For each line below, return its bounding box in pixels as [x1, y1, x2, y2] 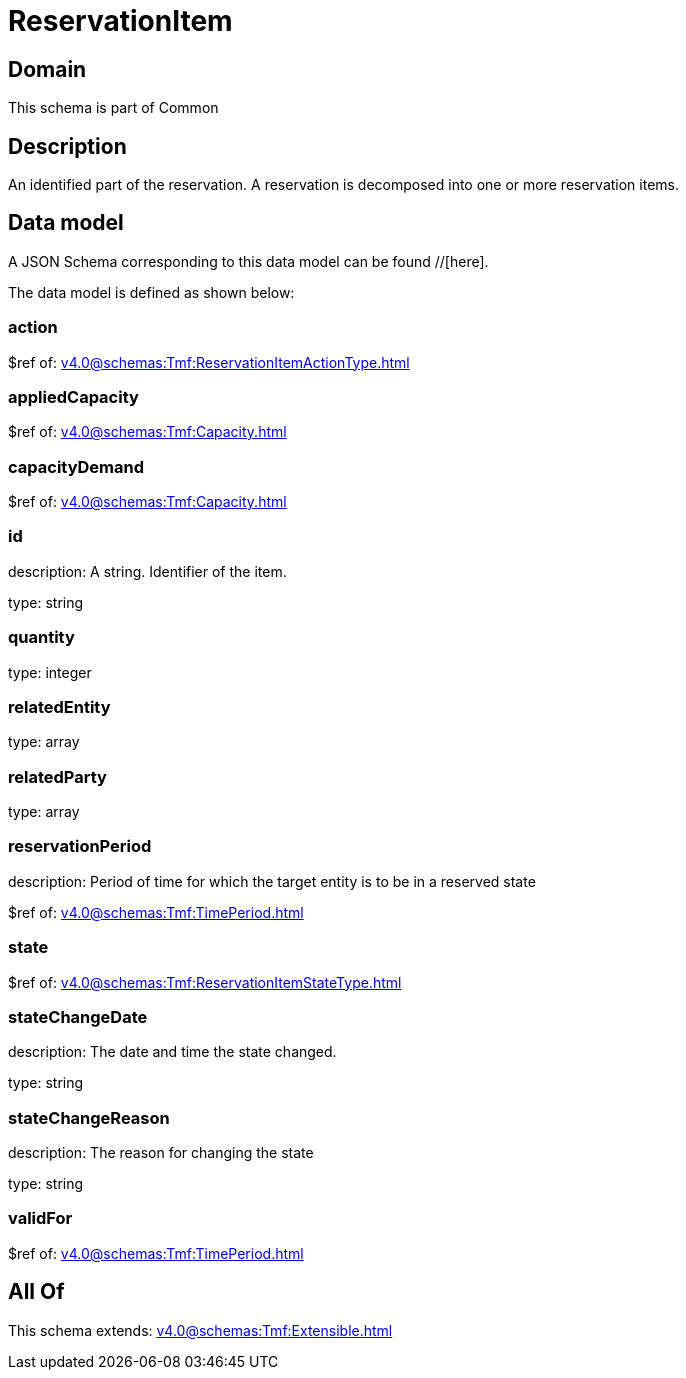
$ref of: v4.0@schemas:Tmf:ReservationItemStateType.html [8, 973, 402, 991]
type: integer [8, 663, 92, 681]
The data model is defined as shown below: [8, 283, 295, 301]
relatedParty [8, 766, 107, 787]
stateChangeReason [8, 1107, 170, 1128]
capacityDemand [8, 456, 145, 477]
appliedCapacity [8, 386, 139, 407]
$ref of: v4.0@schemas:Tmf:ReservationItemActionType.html [8, 353, 410, 371]
